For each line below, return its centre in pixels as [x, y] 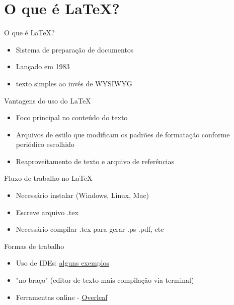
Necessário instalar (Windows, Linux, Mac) [83, 195]
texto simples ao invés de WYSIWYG [74, 83]
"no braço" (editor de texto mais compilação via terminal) [105, 280]
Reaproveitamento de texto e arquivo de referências [95, 161]
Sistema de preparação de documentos [75, 49]
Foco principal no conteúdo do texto [72, 117]
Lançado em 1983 [43, 66]
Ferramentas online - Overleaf [62, 297]
